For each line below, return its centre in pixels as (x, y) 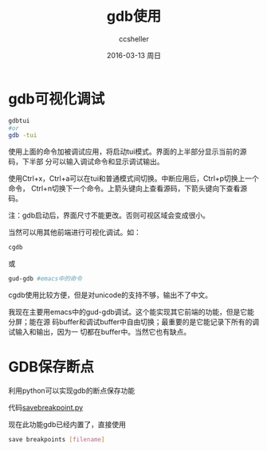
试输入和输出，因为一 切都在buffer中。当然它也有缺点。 (100, 332)
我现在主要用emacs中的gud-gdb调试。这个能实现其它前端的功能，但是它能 (132, 312)
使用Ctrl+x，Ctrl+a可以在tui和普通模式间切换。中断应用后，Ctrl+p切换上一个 (133, 178)
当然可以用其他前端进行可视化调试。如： (75, 233)
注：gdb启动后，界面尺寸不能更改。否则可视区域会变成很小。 (109, 215)
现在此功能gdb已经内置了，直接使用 (67, 424)
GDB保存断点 (51, 367)
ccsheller (134, 39)
